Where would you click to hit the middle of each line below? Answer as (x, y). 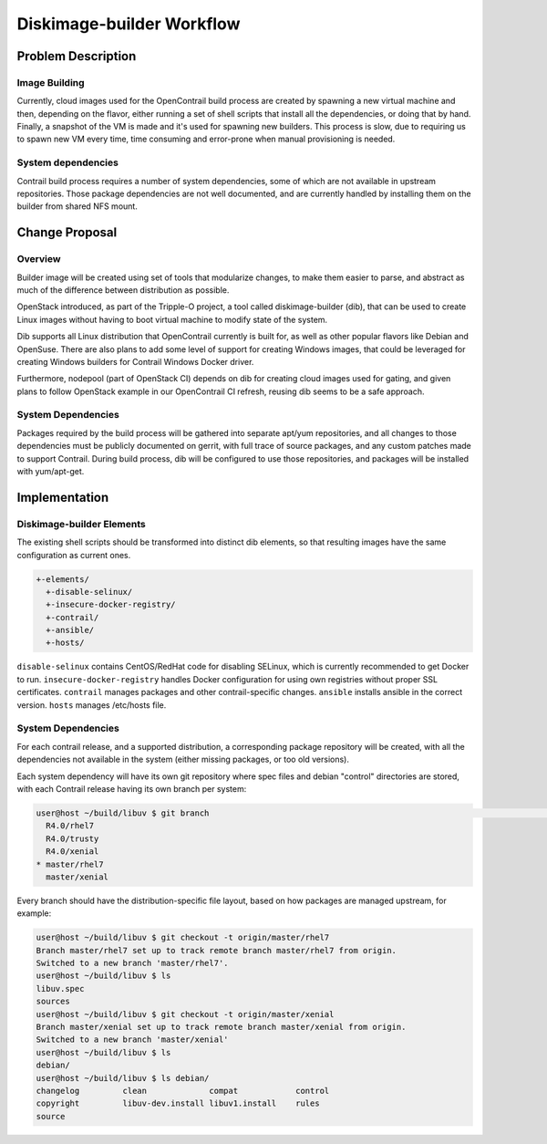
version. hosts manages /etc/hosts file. (92, 705)
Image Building (51, 82)
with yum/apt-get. (51, 471)
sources (53, 1002)
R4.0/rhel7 (70, 826)
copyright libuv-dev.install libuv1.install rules (178, 1103)
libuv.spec (60, 988)
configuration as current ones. (74, 555)
